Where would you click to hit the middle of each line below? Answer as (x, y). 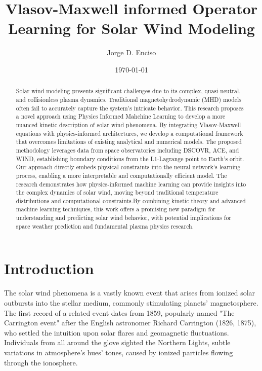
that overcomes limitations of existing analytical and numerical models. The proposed (129, 142)
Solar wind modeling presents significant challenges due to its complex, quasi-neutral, (128, 91)
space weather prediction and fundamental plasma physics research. (105, 226)
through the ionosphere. (41, 362)
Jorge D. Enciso (132, 52)
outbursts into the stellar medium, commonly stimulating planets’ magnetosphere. (131, 302)
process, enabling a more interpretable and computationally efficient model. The (121, 175)
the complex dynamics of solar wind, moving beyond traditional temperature (117, 192)
